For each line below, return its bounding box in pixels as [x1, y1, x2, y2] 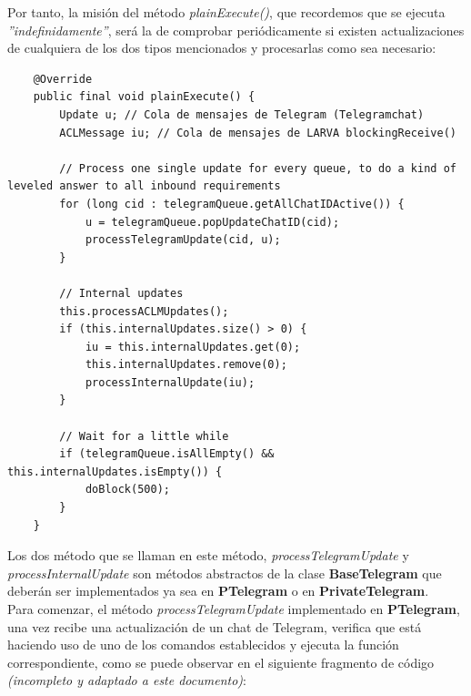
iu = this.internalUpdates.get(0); [85, 340, 301, 353]
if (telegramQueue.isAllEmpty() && [59, 447, 275, 461]
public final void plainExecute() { [33, 90, 256, 104]
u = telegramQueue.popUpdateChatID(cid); [85, 215, 340, 229]
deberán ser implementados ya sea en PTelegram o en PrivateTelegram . [7, 581, 429, 600]
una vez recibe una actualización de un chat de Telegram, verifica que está [7, 617, 422, 636]
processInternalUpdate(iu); [85, 375, 256, 389]
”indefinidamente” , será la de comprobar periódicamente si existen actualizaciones [7, 20, 465, 39]
